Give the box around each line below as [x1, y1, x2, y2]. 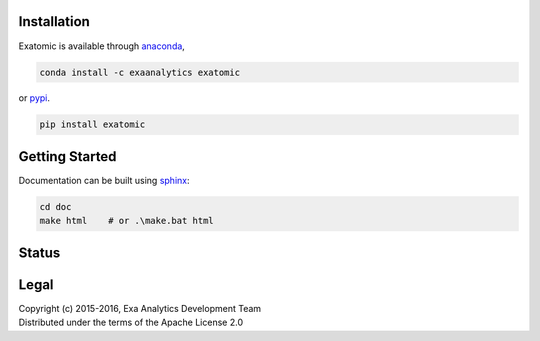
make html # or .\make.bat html [39, 215, 214, 227]
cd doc [39, 201, 72, 212]
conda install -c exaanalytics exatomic [39, 66, 240, 78]
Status [18, 244, 61, 261]
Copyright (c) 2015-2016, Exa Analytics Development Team [18, 302, 262, 314]
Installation [18, 13, 90, 30]
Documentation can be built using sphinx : [18, 174, 190, 186]
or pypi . [18, 92, 50, 104]
